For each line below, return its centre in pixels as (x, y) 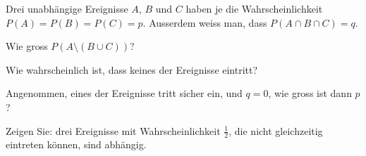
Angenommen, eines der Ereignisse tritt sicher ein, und (124, 93)
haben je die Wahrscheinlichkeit (254, 8)
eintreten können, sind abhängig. (76, 144)
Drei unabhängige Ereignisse (67, 8)
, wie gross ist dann (310, 93)
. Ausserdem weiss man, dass (205, 22)
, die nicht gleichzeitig (276, 130)
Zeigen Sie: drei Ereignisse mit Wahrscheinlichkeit (113, 130)
